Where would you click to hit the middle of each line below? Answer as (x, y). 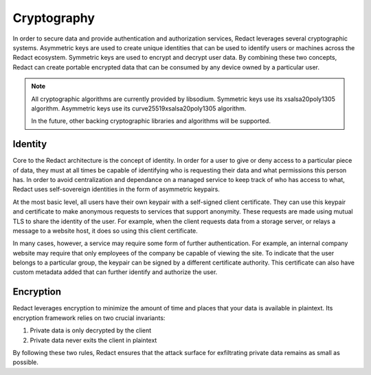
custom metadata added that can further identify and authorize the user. (115, 272)
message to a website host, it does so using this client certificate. (105, 231)
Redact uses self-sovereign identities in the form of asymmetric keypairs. (116, 190)
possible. (26, 362)
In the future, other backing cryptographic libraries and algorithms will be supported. (151, 121)
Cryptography (54, 18)
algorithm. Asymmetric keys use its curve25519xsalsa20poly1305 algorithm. (139, 108)
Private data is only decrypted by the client (91, 330)
